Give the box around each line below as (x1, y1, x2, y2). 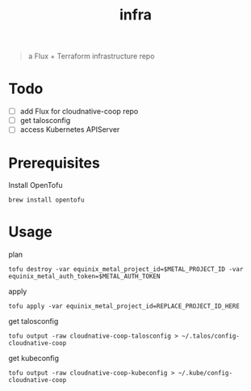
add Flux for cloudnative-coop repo (19, 107, 139, 117)
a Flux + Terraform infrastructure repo (27, 51, 155, 62)
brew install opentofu (8, 196, 85, 204)
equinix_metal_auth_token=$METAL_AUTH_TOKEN (8, 273, 161, 281)
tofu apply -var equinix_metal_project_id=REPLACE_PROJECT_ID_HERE (8, 302, 241, 311)
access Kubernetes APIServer (19, 125, 120, 134)
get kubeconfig (8, 354, 59, 363)
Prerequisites (8, 154, 101, 172)
